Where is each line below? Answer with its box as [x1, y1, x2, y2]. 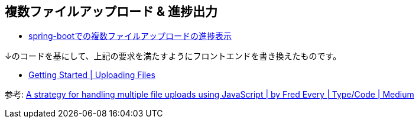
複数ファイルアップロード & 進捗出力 [5, 4, 218, 19]
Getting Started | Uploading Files [28, 70, 155, 80]
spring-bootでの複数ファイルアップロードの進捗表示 [28, 31, 232, 41]
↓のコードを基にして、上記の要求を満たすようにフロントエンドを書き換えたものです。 [5, 51, 342, 61]
